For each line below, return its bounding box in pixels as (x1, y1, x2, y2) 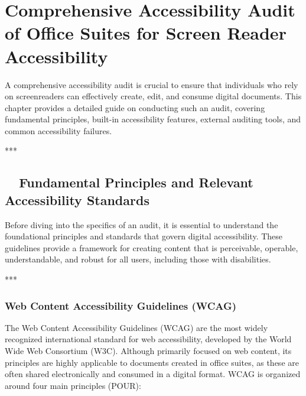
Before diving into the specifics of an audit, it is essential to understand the (5, 218, 278, 231)
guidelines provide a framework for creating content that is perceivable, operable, (5, 241, 298, 254)
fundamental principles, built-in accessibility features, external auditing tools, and (5, 113, 301, 125)
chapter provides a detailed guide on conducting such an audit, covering (5, 101, 265, 113)
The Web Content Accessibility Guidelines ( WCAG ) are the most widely (5, 321, 268, 333)
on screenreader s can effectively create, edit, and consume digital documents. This (5, 90, 302, 102)
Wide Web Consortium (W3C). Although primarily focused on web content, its (5, 345, 292, 357)
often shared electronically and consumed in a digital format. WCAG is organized (5, 368, 301, 380)
